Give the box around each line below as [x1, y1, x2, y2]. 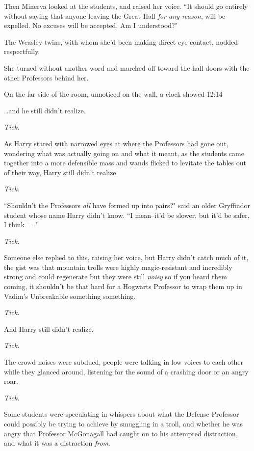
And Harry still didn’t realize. [4, 323, 94, 334]
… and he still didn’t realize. [4, 105, 86, 115]
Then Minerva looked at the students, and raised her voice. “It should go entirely [4, 1, 248, 11]
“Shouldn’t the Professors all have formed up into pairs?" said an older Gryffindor [4, 200, 250, 210]
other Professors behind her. [4, 72, 89, 82]
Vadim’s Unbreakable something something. [4, 291, 136, 301]
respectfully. [4, 46, 40, 56]
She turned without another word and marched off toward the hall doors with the [4, 62, 250, 73]
